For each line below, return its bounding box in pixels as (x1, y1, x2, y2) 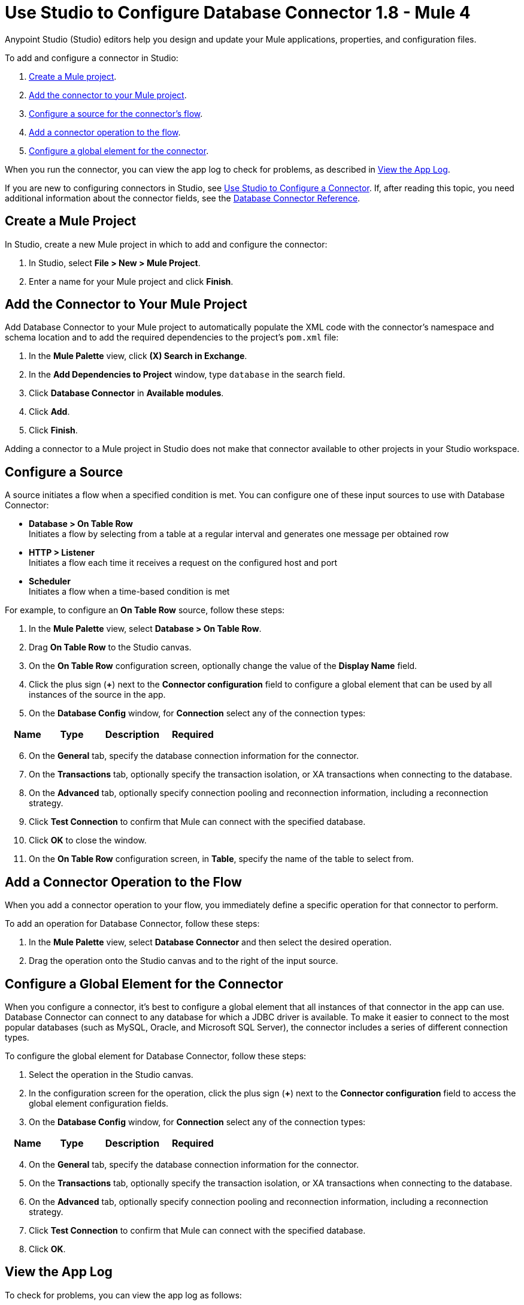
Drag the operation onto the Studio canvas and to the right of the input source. (29, 956, 338, 966)
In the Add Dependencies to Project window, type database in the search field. (29, 369, 346, 380)
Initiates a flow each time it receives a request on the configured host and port (29, 557, 338, 568)
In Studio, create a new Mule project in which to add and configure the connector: (5, 239, 328, 249)
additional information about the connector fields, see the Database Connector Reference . (5, 192, 361, 203)
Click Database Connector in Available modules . (29, 388, 224, 399)
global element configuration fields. (29, 1098, 169, 1108)
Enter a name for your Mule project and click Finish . (29, 276, 234, 287)
